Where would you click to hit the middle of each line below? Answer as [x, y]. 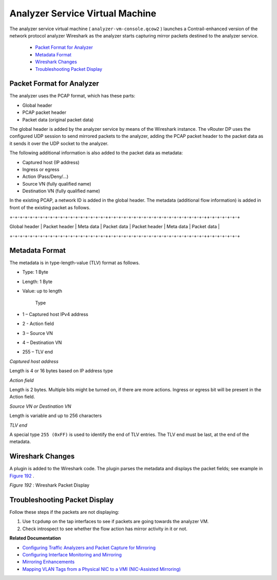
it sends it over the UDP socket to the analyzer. [59, 143]
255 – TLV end [38, 352]
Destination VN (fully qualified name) [61, 191]
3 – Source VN [38, 333]
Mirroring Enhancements [48, 562]
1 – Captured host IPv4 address [55, 314]
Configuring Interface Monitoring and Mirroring [72, 554]
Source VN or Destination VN [40, 406]
